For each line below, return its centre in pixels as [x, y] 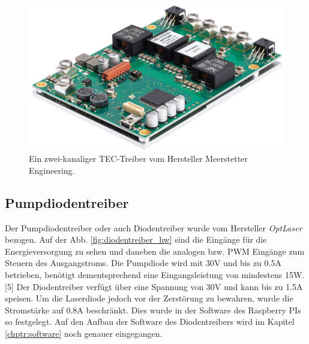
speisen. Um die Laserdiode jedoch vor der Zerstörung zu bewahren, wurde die [149, 298]
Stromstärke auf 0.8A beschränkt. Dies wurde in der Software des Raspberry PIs [153, 310]
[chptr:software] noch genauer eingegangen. [84, 333]
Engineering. [52, 170]
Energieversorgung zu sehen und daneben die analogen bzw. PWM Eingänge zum [155, 251]
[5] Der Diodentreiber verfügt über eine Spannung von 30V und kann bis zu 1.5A [154, 286]
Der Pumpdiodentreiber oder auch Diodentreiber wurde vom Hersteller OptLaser [154, 227]
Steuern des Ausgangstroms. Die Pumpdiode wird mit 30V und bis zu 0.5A [143, 263]
